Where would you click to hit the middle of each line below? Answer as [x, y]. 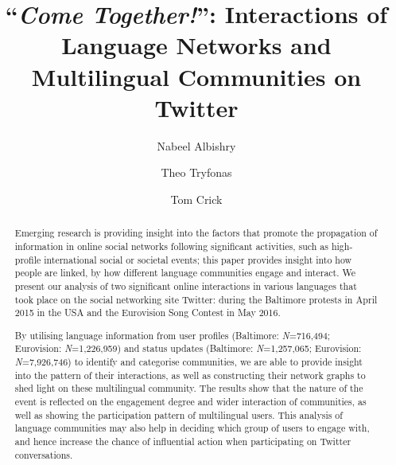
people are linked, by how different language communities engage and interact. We [185, 273]
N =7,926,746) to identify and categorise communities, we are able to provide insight [188, 362]
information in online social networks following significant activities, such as [171, 246]
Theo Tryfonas [196, 172]
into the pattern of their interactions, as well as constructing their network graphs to [190, 375]
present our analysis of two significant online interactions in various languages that [186, 285]
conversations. [44, 454]
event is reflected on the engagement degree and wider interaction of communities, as [190, 402]
